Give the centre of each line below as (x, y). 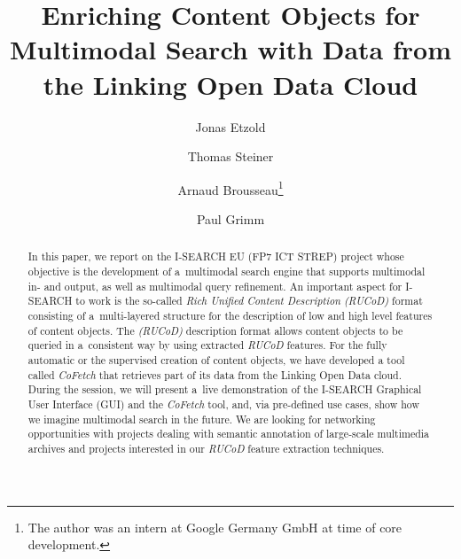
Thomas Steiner (230, 156)
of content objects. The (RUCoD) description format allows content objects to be (215, 330)
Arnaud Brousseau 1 (230, 188)
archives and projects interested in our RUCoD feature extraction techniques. (206, 448)
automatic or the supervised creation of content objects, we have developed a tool (216, 359)
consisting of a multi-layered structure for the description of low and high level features (230, 315)
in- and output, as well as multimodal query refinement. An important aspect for (215, 286)
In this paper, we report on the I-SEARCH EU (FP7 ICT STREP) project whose (216, 256)
